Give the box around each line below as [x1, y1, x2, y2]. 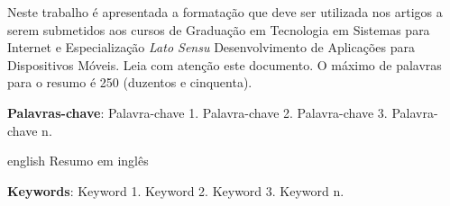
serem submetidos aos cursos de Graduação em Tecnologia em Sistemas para [7, 20, 430, 39]
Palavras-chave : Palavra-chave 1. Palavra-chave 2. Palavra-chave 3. [7, 103, 388, 121]
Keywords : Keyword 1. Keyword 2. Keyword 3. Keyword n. [7, 181, 344, 200]
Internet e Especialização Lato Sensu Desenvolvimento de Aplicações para [7, 38, 415, 57]
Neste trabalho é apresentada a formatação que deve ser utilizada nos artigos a [7, 3, 443, 21]
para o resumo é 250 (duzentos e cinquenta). [7, 73, 253, 92]
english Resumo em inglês [7, 151, 149, 170]
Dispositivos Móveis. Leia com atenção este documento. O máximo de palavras [7, 55, 442, 74]
